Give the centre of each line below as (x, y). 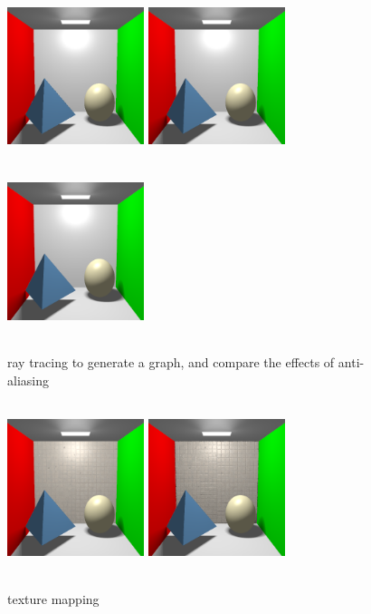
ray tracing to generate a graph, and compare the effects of (171, 362)
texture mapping (53, 598)
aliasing (28, 380)
